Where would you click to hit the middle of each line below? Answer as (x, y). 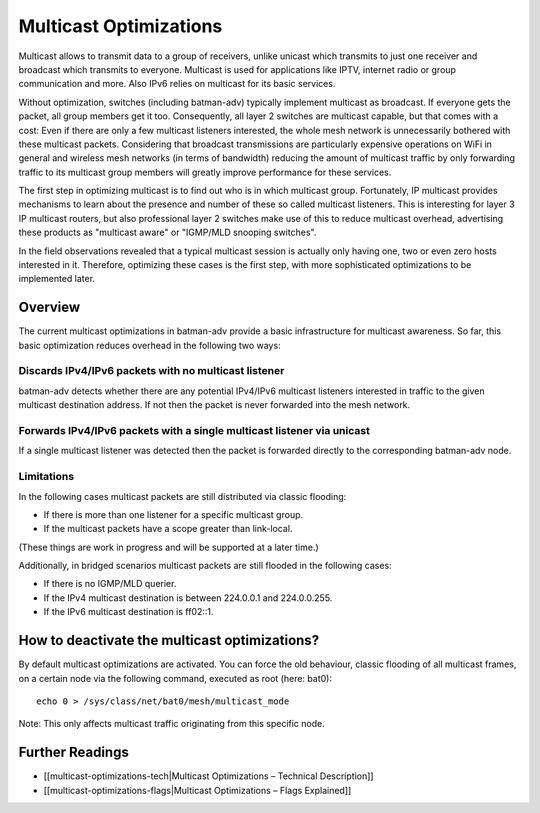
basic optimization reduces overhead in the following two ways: (149, 345)
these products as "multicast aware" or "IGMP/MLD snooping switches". (167, 232)
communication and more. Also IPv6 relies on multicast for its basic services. (177, 84)
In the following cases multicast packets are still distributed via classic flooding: (182, 496)
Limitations (46, 477)
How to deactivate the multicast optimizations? (169, 640)
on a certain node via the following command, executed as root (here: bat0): (175, 678)
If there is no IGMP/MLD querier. (110, 584)
